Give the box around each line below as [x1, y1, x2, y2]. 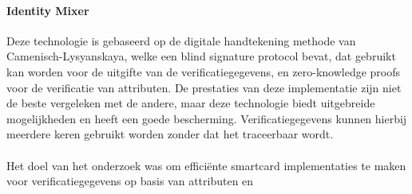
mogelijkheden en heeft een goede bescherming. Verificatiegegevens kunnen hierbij [6, 110, 407, 126]
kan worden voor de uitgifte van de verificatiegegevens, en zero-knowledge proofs [6, 63, 401, 80]
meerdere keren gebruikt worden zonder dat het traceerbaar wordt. [6, 126, 334, 142]
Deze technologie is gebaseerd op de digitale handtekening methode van [6, 32, 356, 48]
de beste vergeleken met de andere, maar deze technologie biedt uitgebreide [6, 95, 375, 111]
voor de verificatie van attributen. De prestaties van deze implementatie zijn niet [6, 79, 402, 95]
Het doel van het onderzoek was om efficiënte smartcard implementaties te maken [6, 157, 406, 173]
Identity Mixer [6, 2, 89, 18]
